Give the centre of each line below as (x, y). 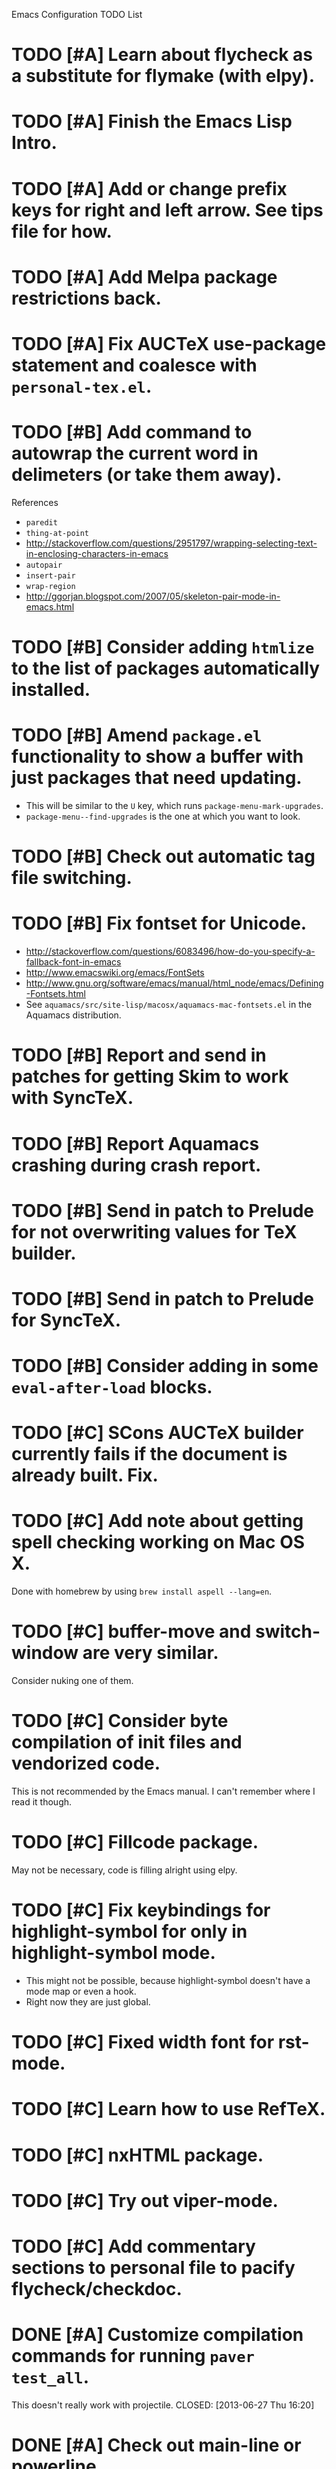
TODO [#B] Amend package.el (137, 735)
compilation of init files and (127, 1742)
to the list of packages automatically (166, 668)
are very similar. (150, 1653)
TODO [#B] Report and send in (139, 1055)
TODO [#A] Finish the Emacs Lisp (152, 121)
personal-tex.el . (82, 386)
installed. (51, 690)
